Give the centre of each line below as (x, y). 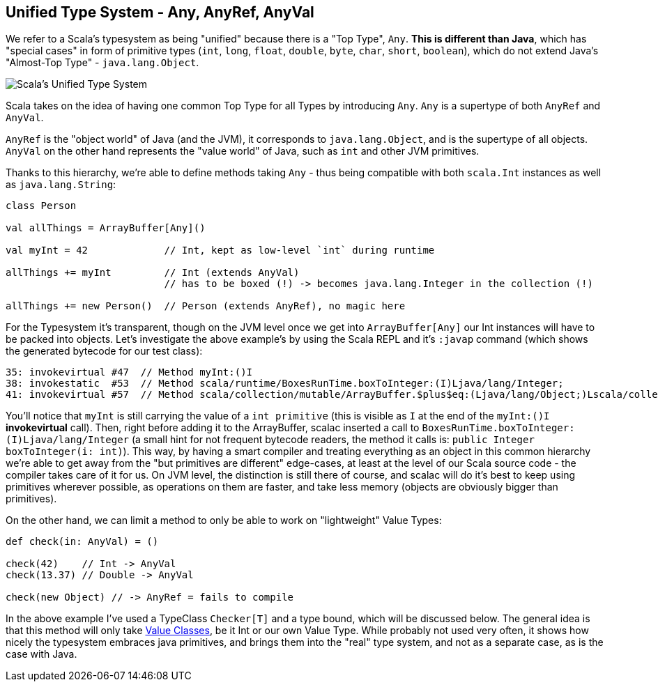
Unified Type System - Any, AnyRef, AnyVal (160, 12)
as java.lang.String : (61, 185)
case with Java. (41, 654)
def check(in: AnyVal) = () (82, 542)
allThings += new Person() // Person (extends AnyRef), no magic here (206, 306)
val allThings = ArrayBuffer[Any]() (106, 228)
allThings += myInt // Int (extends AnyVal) (153, 273)
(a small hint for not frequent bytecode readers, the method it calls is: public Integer (333, 440)
